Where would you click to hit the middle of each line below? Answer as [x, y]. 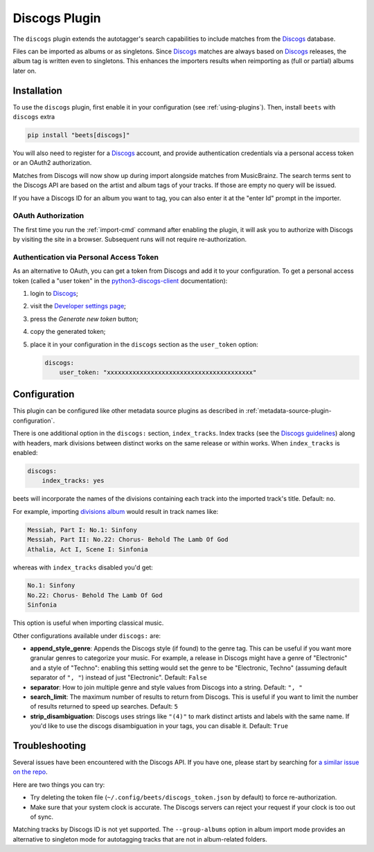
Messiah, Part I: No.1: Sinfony [82, 530]
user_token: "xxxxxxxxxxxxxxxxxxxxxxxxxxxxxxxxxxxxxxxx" [158, 372]
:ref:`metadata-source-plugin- [288, 411]
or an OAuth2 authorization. [52, 163]
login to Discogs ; [54, 293]
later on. [25, 71]
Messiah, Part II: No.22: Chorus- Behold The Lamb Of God [128, 540]
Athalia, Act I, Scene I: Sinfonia [88, 549]
